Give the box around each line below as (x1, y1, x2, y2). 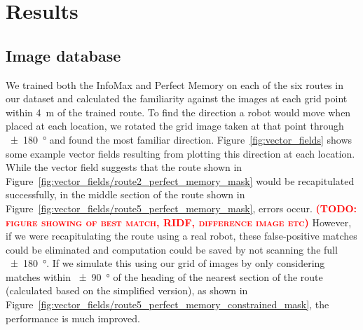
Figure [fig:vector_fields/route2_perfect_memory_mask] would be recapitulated (6, 173, 355, 188)
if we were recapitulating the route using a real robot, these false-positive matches (6, 228, 357, 243)
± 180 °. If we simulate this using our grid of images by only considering (10, 256, 325, 270)
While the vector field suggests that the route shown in (6, 160, 242, 174)
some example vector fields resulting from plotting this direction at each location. (6, 146, 355, 160)
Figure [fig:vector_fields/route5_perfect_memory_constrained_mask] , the (6, 297, 329, 312)
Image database (6, 44, 121, 66)
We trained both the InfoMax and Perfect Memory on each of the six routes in (6, 77, 343, 92)
